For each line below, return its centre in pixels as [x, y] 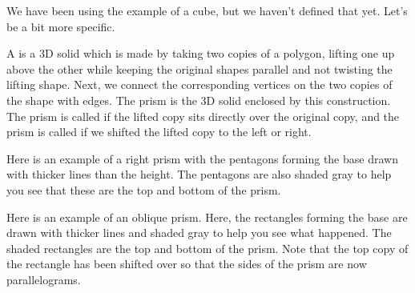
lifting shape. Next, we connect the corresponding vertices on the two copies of [199, 84]
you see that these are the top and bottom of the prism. [144, 189]
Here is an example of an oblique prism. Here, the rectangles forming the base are [207, 217]
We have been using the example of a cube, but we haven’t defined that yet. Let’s [207, 10]
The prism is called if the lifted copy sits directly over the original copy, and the [203, 116]
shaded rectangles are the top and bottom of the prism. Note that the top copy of [207, 248]
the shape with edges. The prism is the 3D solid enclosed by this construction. [199, 100]
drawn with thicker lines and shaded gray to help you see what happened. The [199, 233]
